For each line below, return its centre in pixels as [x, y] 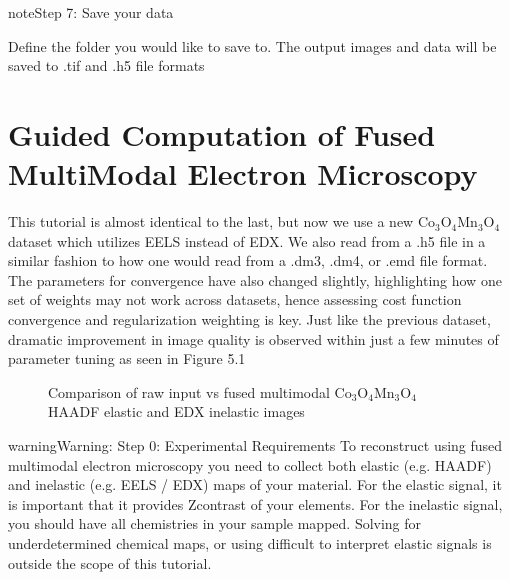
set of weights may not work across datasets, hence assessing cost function [235, 299]
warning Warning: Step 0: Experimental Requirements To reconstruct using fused [255, 445]
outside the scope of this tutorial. [110, 562]
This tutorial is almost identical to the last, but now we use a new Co [221, 221]
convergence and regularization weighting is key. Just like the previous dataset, [249, 319]
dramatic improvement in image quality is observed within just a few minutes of [253, 338]
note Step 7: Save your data [91, 12]
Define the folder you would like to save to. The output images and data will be [252, 45]
